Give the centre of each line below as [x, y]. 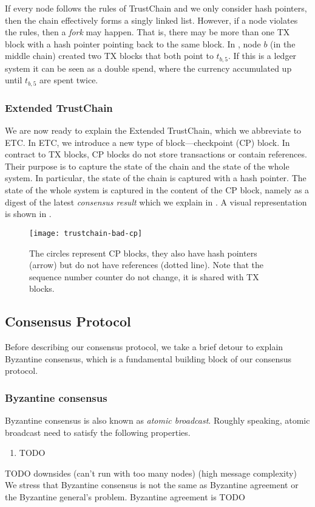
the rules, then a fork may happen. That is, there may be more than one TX [147, 32]
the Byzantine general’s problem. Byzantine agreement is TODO [125, 497]
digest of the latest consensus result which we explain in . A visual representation [156, 202]
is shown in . [28, 214]
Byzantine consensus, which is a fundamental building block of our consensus [148, 358]
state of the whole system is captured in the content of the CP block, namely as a [157, 190]
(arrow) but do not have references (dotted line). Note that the [147, 265]
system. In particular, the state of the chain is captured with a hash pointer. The [156, 178]
